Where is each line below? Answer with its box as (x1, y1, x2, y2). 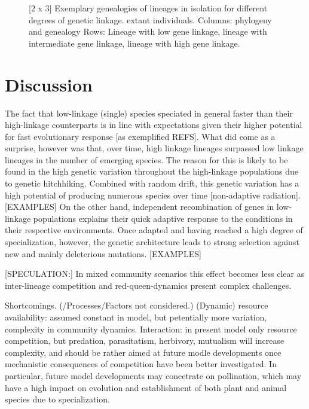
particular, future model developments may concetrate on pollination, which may (5, 369, 302, 381)
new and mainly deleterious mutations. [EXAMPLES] (5, 247, 201, 260)
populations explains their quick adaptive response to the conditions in (33, 212, 293, 224)
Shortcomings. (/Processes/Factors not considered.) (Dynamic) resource (5, 299, 268, 312)
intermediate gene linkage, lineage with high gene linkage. (29, 36, 240, 49)
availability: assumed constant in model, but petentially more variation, (5, 311, 267, 323)
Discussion (5, 72, 93, 96)
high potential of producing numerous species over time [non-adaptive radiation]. (5, 188, 301, 201)
